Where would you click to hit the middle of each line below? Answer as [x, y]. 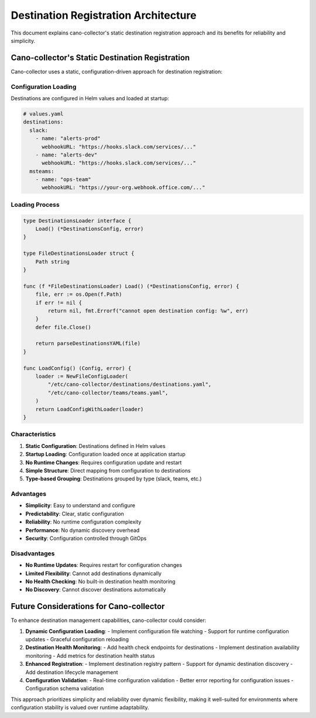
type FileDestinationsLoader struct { [79, 254]
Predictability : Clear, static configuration [75, 514]
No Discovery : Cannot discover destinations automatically [96, 590]
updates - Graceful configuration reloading [77, 639]
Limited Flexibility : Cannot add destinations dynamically [94, 573]
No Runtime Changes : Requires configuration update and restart [104, 462]
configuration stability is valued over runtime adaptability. [80, 707]
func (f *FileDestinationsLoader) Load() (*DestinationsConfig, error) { [131, 286]
